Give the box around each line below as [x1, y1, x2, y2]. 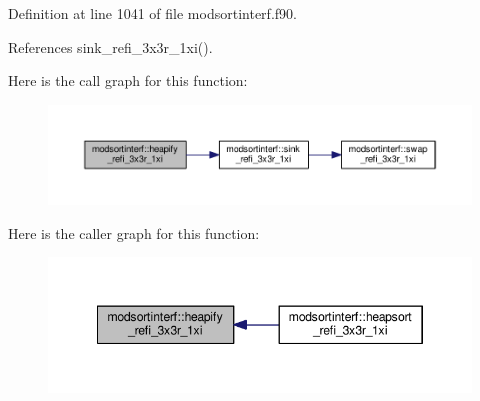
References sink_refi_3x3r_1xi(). [8, 36, 213, 57]
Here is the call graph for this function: [8, 70, 248, 91]
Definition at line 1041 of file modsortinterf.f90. [8, 3, 297, 23]
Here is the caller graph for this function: [8, 222, 260, 243]
